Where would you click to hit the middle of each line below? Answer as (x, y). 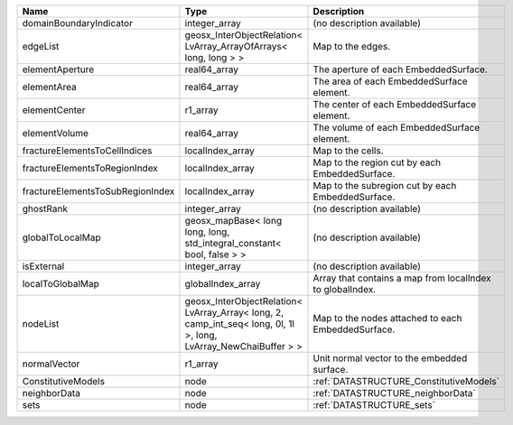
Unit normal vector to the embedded (390, 358)
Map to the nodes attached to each (387, 318)
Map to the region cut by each (377, 162)
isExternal (43, 266)
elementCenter (54, 110)
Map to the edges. (352, 46)
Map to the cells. (348, 151)
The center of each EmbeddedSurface (395, 104)
